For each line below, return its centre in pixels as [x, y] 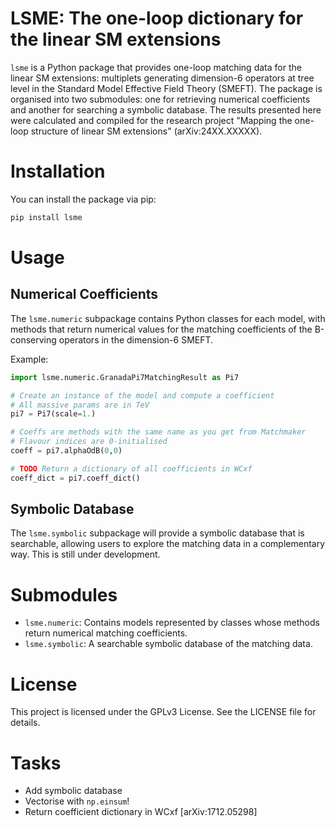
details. [25, 723]
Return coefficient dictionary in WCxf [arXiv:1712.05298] [141, 812]
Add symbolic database [73, 791]
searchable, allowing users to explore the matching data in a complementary [168, 544]
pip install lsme [46, 217]
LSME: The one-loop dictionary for [157, 18]
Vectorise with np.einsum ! [77, 801]
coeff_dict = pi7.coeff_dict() [75, 478]
